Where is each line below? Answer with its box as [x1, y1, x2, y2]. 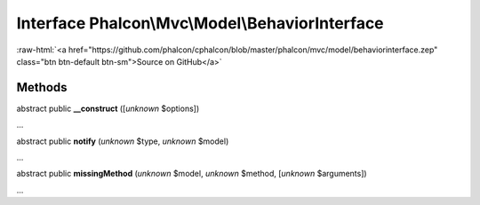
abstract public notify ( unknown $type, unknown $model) [16, 136, 229, 146]
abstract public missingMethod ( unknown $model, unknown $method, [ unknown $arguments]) [16, 169, 368, 179]
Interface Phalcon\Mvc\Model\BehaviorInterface [16, 13, 384, 33]
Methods [16, 80, 68, 95]
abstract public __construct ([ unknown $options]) [16, 103, 200, 114]
